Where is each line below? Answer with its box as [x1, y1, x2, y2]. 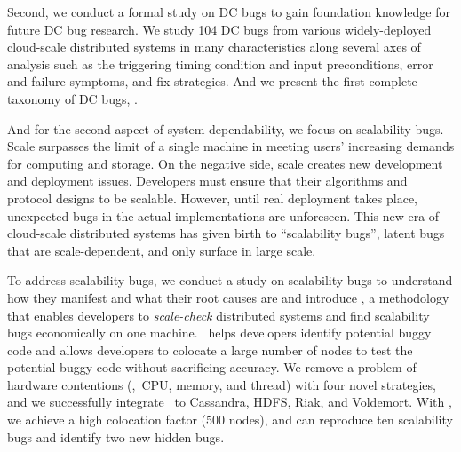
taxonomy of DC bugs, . [7, 89, 138, 107]
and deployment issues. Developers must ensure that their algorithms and [7, 171, 408, 190]
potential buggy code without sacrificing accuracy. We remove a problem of [7, 358, 417, 377]
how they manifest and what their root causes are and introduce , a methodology [7, 288, 449, 306]
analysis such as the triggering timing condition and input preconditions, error [7, 54, 433, 73]
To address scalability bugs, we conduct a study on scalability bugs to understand [7, 271, 453, 289]
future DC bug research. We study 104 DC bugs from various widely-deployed [7, 20, 432, 38]
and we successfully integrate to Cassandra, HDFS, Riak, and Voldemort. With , [7, 393, 452, 411]
